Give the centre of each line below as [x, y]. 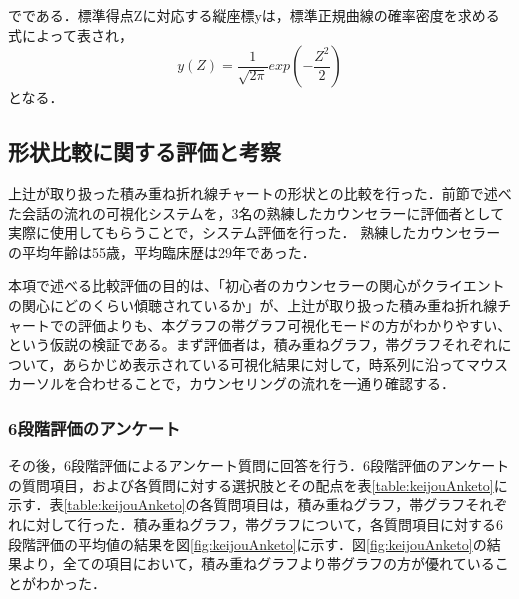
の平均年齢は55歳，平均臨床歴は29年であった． [162, 251]
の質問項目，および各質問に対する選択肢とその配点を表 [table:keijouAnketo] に [258, 484]
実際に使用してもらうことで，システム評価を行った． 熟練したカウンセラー [254, 232]
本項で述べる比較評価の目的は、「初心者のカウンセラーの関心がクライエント [256, 285]
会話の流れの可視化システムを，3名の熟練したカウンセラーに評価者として [263, 212]
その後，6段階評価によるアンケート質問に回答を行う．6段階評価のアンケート [259, 465]
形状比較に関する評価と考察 [144, 151]
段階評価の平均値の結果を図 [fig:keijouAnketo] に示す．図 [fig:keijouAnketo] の [247, 543]
